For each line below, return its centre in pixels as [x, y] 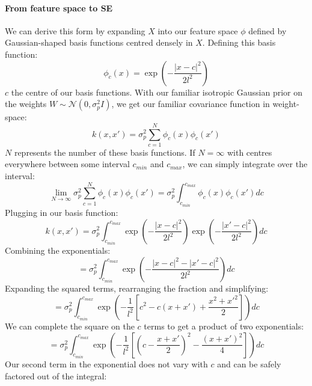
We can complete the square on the [70, 326]
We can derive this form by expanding [75, 30]
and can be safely [249, 364]
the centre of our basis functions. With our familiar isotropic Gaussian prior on [157, 92]
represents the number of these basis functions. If [105, 152]
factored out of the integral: [56, 375]
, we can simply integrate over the [245, 164]
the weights [26, 104]
